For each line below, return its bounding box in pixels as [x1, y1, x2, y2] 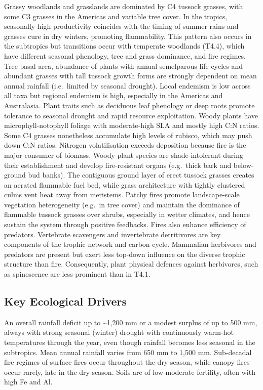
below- [233, 159, 254, 170]
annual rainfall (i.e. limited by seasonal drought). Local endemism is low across [4, 80, 251, 91]
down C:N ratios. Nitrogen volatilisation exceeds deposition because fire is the [4, 140, 246, 150]
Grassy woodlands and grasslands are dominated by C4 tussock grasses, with [4, 1, 243, 11]
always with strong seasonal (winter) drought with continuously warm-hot [4, 327, 234, 337]
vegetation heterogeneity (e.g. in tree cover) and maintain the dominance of [4, 199, 240, 209]
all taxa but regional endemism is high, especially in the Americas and [4, 90, 223, 101]
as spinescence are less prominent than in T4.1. [4, 269, 151, 279]
